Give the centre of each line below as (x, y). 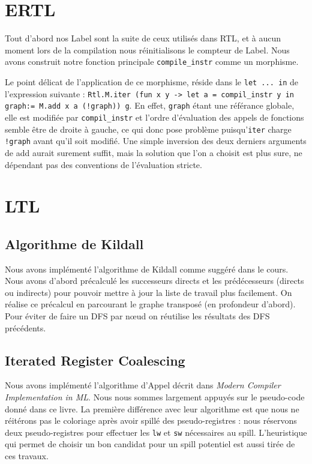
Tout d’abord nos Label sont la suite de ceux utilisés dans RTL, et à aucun (143, 38)
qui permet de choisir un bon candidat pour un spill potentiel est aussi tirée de (150, 444)
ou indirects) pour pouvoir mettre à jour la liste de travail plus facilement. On (148, 292)
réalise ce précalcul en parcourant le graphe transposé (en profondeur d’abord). (150, 304)
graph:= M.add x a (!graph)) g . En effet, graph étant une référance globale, (150, 105)
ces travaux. (27, 456)
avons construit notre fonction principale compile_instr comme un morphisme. (152, 62)
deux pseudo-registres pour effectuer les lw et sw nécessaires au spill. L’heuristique (156, 432)
